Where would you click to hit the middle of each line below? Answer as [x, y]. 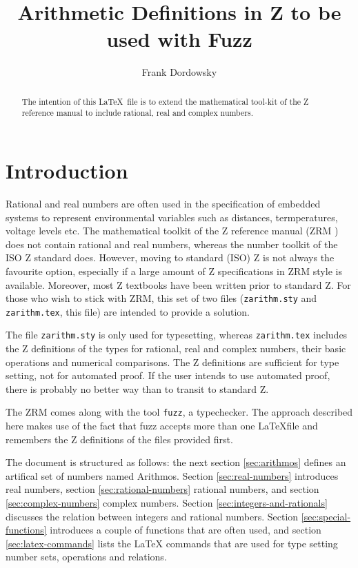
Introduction [67, 171]
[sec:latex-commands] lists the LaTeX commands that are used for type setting [172, 543]
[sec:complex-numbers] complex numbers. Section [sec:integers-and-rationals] [167, 503]
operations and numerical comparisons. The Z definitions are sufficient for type [172, 362]
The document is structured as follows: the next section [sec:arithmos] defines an [176, 462]
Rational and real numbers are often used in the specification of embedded [163, 203]
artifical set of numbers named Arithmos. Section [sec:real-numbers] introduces [172, 475]
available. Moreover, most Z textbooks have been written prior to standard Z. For [178, 284]
